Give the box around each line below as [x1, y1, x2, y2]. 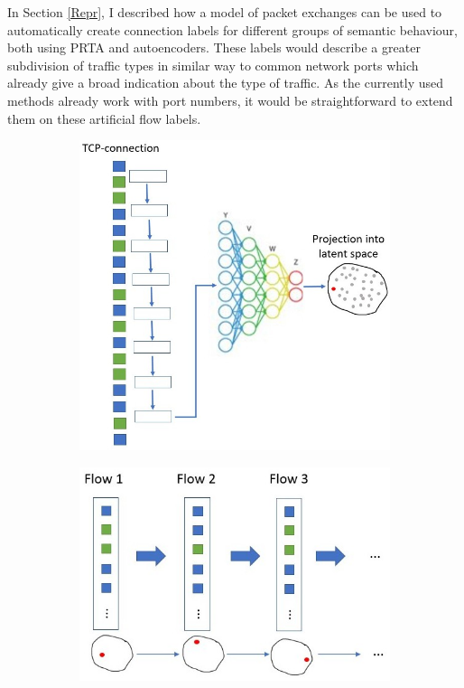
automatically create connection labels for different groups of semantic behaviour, [7, 20, 458, 39]
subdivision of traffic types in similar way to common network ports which [7, 55, 419, 74]
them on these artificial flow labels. [7, 108, 201, 127]
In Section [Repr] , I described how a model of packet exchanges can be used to [7, 3, 442, 21]
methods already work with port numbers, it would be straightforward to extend [7, 90, 453, 109]
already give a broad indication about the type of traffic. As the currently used [7, 73, 443, 92]
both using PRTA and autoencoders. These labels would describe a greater [7, 38, 421, 57]
